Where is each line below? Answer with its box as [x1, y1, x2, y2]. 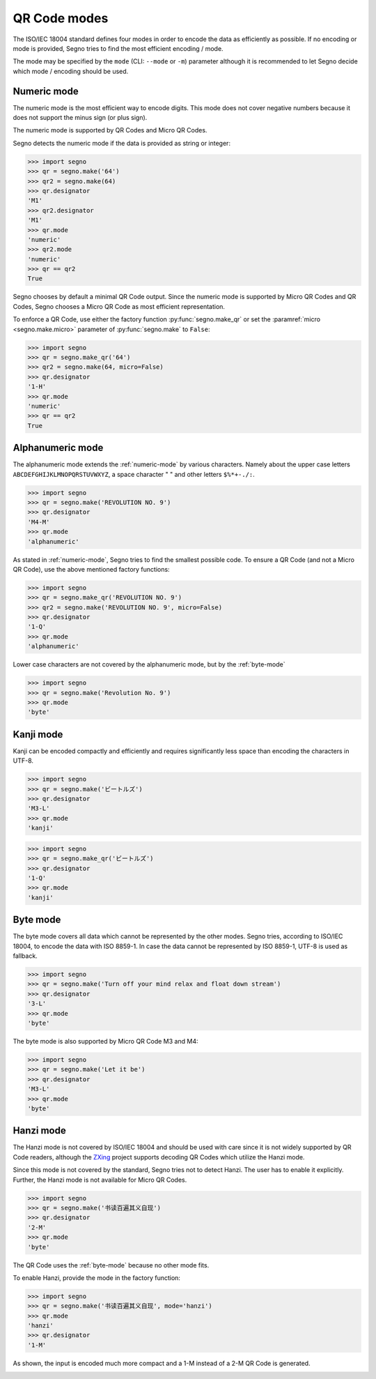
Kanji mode [13, 729, 63, 740]
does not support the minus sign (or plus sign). [13, 114, 148, 122]
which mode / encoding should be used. [13, 67, 129, 75]
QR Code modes [13, 10, 109, 26]
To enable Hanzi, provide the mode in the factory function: [13, 1273, 181, 1282]
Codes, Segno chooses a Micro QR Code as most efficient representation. [13, 302, 226, 310]
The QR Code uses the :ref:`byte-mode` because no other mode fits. [13, 1260, 210, 1269]
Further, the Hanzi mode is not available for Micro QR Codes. [13, 1175, 187, 1184]
